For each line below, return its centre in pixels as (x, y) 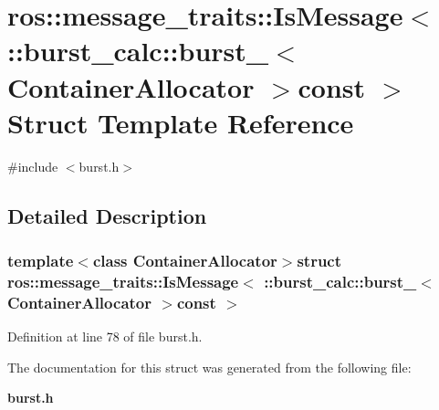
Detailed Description (107, 215)
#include (33, 166)
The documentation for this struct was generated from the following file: (209, 367)
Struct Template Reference (181, 122)
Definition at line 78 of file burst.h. (105, 336)
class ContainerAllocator (185, 260)
